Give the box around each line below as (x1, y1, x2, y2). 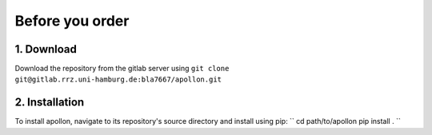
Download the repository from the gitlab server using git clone (14, 64, 230, 73)
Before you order (14, 12, 130, 30)
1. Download (14, 42, 78, 56)
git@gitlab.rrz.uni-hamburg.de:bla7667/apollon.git (14, 75, 222, 84)
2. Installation (14, 96, 85, 109)
